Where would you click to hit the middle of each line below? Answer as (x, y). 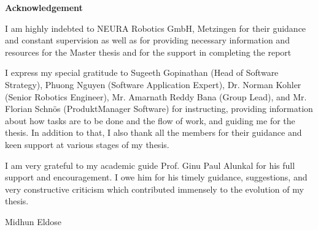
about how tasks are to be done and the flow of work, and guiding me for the (150, 120)
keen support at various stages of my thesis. (87, 144)
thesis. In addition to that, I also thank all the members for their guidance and (153, 132)
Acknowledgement (44, 7)
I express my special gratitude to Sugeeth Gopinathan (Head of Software (142, 72)
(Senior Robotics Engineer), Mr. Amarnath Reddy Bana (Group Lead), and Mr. (156, 96)
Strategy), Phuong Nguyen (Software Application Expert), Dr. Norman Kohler (153, 84)
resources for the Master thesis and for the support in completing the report (148, 52)
